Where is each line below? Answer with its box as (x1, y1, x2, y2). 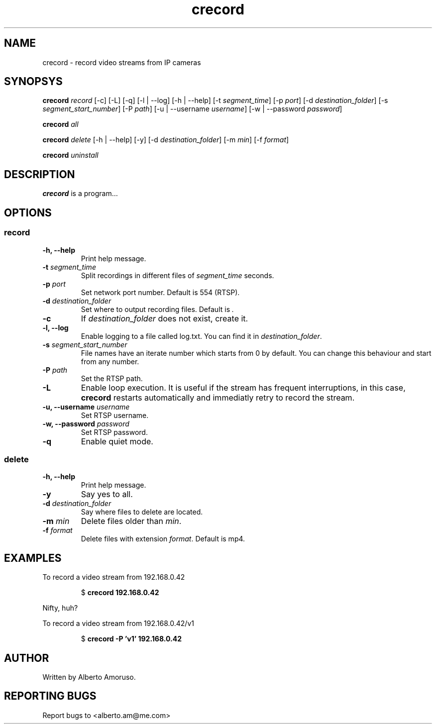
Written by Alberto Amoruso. (42, 672, 136, 681)
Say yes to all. (81, 489, 133, 500)
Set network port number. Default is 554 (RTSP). (81, 288, 240, 297)
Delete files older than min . (81, 516, 182, 526)
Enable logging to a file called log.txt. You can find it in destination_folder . (81, 331, 322, 340)
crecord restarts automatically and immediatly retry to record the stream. (81, 392, 355, 403)
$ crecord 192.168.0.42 (81, 588, 159, 597)
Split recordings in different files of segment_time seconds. (81, 271, 274, 280)
